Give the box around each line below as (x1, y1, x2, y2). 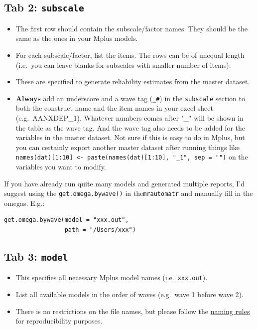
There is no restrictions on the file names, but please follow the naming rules (15, 306, 250, 316)
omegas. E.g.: (4, 197, 45, 208)
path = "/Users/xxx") (64, 226, 136, 234)
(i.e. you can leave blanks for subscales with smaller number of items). (15, 59, 231, 70)
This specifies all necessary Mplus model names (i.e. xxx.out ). (15, 272, 208, 283)
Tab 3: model (4, 249, 68, 264)
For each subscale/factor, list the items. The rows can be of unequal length (15, 49, 245, 60)
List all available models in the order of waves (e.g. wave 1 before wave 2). (15, 289, 244, 300)
